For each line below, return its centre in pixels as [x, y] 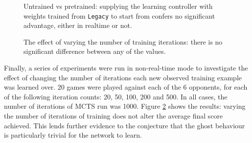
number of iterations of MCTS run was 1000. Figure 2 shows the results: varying [125, 106]
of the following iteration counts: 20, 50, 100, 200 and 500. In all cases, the [116, 96]
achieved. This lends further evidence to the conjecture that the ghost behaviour [125, 125]
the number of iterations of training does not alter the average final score [114, 116]
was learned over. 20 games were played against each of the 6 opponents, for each [126, 87]
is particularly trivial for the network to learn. [73, 135]
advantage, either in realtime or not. [78, 25]
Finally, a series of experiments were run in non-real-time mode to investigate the [126, 68]
